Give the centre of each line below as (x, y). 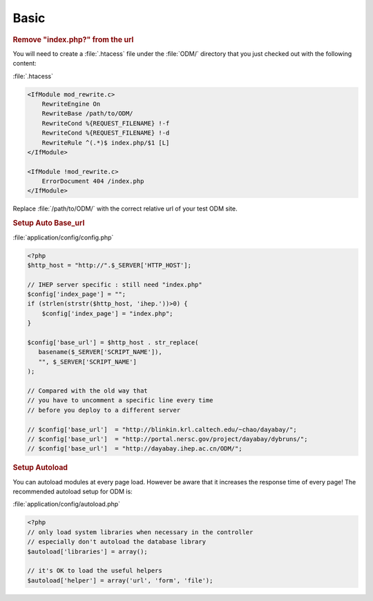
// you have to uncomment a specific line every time (120, 401)
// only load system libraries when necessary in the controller (140, 532)
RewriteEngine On (71, 104)
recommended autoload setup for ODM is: (73, 491)
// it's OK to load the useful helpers (95, 571)
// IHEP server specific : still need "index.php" (115, 284)
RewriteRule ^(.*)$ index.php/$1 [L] (106, 142)
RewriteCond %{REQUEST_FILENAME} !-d (106, 133)
